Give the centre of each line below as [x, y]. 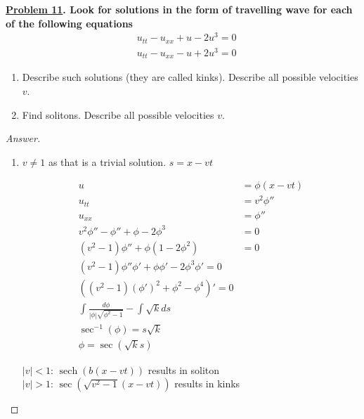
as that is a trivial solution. [107, 161]
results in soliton [184, 369]
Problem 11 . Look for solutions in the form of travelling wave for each [179, 9]
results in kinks [207, 383]
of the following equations [69, 23]
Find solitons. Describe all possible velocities [118, 114]
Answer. [23, 138]
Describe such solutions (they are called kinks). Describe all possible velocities [190, 77]
